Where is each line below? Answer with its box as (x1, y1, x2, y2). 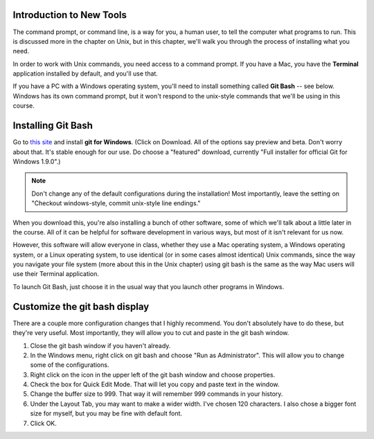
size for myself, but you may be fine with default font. (30, 409, 183, 418)
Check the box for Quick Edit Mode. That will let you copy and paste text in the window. (30, 380, 280, 388)
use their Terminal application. (12, 270, 100, 278)
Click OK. (30, 419, 57, 427)
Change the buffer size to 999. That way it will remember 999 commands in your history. (30, 390, 283, 398)
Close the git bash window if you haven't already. (30, 341, 171, 350)
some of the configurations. (30, 361, 109, 369)
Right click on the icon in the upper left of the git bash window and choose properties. (30, 370, 276, 379)
